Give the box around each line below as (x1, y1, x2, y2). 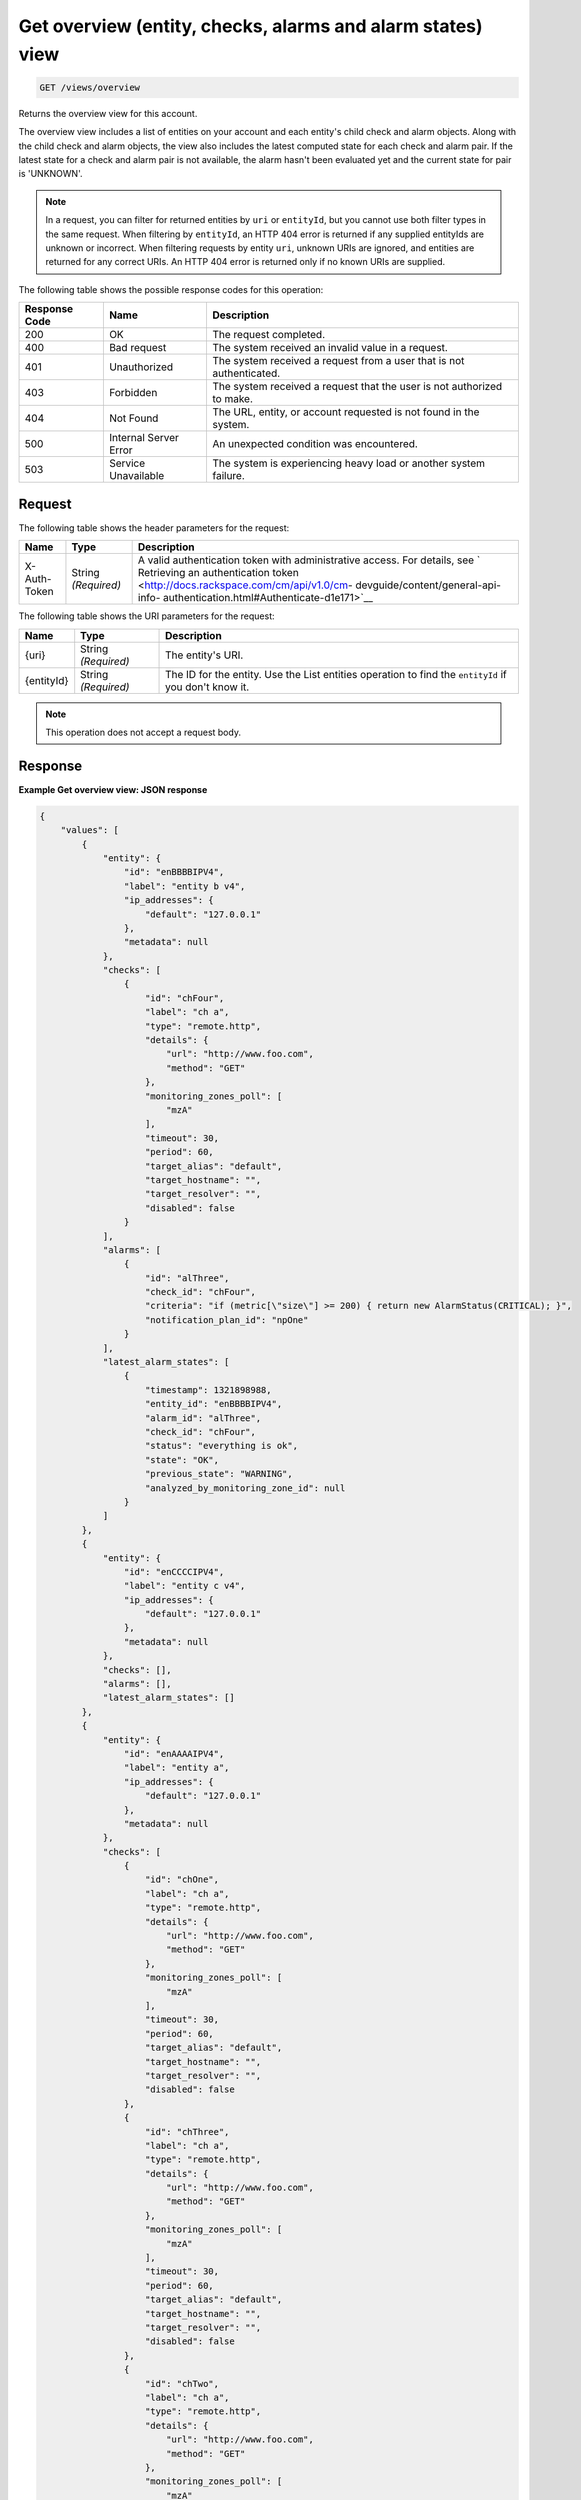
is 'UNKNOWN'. (18, 168, 83, 180)
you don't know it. (165, 680, 250, 694)
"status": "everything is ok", (145, 1440, 299, 1452)
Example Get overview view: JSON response (18, 783, 208, 795)
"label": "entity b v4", (123, 880, 246, 892)
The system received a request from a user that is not (211, 354, 465, 368)
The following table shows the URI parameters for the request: (18, 610, 275, 622)
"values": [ (60, 825, 120, 836)
